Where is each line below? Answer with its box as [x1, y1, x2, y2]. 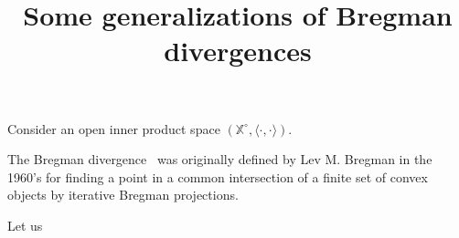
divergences [164, 32, 312, 69]
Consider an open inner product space [7, 119, 220, 138]
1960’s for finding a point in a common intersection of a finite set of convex [7, 167, 428, 186]
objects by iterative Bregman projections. [7, 185, 239, 204]
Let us [7, 215, 43, 234]
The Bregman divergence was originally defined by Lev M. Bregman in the [7, 150, 432, 169]
